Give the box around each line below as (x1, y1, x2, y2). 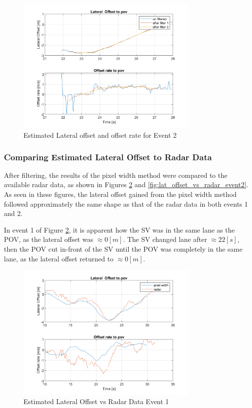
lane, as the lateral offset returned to (4, 253, 114, 263)
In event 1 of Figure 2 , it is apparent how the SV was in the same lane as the (4, 224, 235, 235)
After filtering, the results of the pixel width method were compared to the (4, 170, 228, 180)
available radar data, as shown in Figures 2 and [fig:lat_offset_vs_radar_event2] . (4, 179, 249, 190)
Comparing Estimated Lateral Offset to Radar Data (4, 150, 212, 163)
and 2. (4, 208, 23, 218)
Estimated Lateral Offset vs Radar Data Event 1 (23, 396, 169, 407)
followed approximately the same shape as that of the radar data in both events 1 (4, 198, 248, 209)
